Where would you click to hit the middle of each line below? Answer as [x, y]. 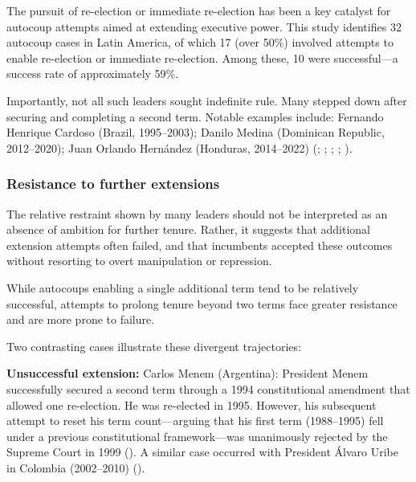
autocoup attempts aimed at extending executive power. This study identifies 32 [204, 26]
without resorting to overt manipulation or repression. [139, 261]
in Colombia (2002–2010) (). [76, 467]
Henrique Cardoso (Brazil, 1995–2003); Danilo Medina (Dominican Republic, [196, 132]
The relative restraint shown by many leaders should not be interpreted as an [197, 213]
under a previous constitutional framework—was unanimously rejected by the [197, 436]
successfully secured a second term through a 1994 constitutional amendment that [208, 388]
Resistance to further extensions [113, 184]
